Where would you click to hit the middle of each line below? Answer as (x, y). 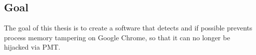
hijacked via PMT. (32, 47)
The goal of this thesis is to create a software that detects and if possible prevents (128, 28)
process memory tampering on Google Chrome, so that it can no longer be (117, 37)
